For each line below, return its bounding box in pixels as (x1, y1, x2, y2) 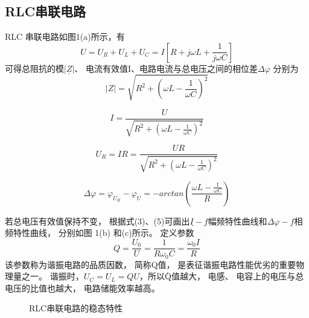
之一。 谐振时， (21, 270, 84, 282)
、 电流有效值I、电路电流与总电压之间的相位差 (74, 62, 258, 74)
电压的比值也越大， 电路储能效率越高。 (5, 281, 160, 294)
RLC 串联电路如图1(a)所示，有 (5, 30, 125, 43)
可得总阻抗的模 (5, 62, 64, 74)
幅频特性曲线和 (208, 214, 267, 227)
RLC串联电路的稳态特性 (29, 302, 123, 314)
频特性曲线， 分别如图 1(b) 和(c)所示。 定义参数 (5, 226, 194, 239)
